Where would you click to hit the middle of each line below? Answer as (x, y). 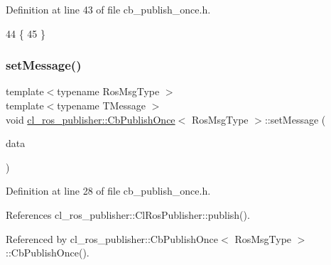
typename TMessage (101, 105)
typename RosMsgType (108, 91)
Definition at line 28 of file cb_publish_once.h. (108, 191)
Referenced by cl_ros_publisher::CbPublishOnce (112, 238)
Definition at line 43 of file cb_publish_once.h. (108, 9)
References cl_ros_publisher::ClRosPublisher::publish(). (128, 214)
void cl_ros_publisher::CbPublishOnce (91, 119)
